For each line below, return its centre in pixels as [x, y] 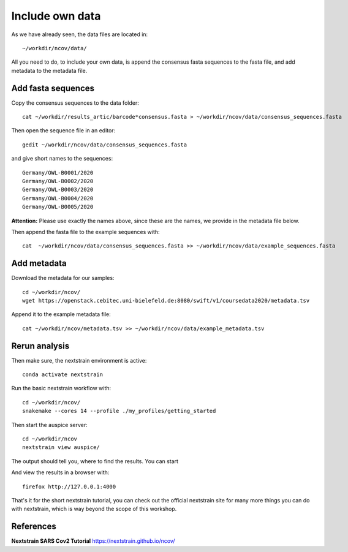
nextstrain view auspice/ [61, 448]
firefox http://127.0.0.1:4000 [69, 486]
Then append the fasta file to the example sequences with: [85, 232]
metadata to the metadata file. [49, 70]
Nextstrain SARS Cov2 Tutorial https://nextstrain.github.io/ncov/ [93, 541]
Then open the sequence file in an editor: [63, 130]
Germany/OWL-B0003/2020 [58, 190]
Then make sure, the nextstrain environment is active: [79, 360]
